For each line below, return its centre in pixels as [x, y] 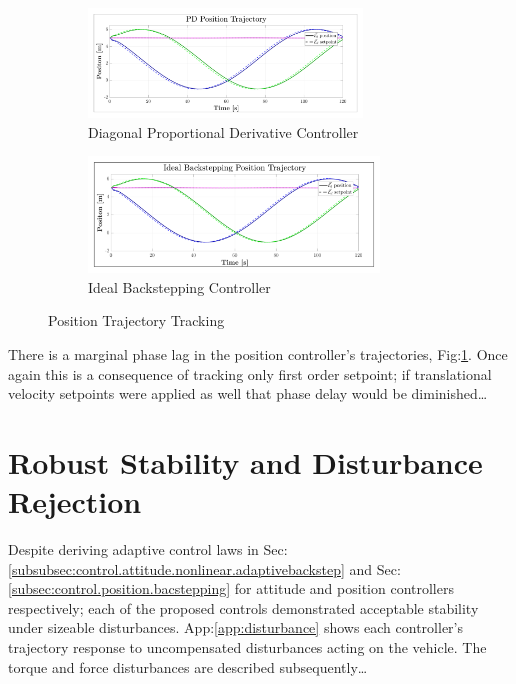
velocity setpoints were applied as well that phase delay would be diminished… [248, 393]
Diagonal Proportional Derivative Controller [223, 131]
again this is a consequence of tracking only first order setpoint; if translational [250, 373]
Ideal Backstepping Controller [179, 286]
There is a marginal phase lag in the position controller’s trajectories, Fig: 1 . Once [258, 353]
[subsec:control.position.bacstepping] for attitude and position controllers [231, 588]
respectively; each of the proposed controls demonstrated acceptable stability [243, 607]
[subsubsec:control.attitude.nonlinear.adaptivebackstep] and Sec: [204, 568]
